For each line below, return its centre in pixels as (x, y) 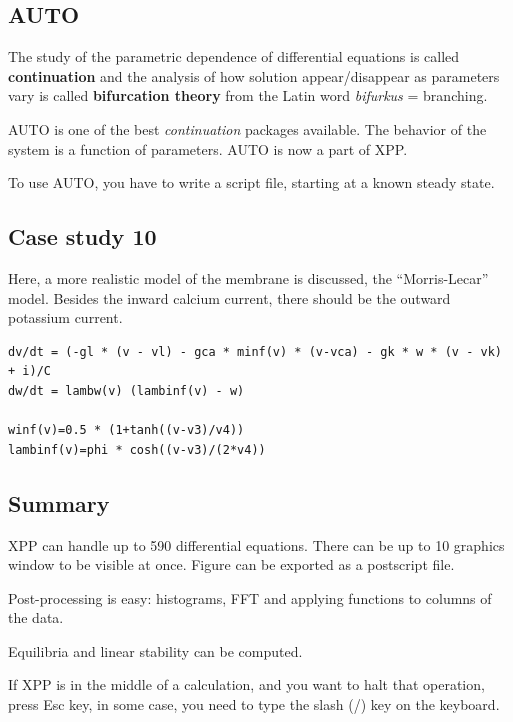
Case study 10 (82, 236)
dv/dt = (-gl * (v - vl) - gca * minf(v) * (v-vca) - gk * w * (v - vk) (255, 351)
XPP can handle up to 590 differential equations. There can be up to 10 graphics (256, 544)
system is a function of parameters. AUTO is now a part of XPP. (208, 148)
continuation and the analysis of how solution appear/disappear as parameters (254, 75)
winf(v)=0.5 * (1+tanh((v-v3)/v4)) (126, 430)
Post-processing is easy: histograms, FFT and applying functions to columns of (250, 597)
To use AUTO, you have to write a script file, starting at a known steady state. (251, 182)
